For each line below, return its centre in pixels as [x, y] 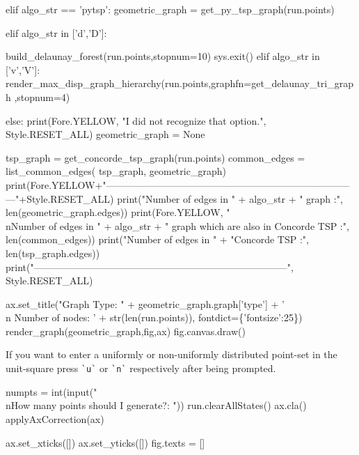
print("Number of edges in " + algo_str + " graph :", [230, 198]
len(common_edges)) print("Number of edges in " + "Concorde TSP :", [157, 239]
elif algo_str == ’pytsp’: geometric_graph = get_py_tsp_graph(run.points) [170, 9]
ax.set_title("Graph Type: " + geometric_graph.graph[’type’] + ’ [145, 303]
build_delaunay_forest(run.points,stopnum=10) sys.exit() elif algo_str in [163, 56]
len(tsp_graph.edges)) [53, 253]
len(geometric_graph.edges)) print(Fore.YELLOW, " [118, 212]
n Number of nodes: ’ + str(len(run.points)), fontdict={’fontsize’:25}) [154, 317]
